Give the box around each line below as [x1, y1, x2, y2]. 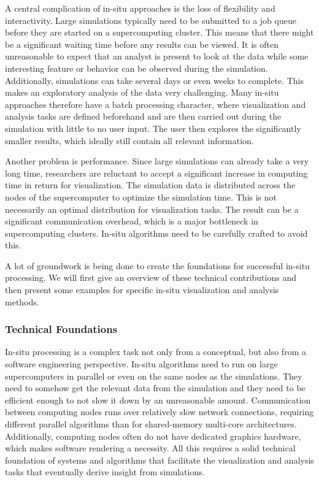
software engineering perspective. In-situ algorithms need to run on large [5, 358, 278, 370]
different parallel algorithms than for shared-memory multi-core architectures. [5, 418, 297, 430]
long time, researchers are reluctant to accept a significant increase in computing [5, 166, 308, 179]
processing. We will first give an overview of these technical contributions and [5, 271, 296, 284]
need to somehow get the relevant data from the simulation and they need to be [5, 381, 306, 394]
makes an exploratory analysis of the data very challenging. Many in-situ [5, 86, 279, 99]
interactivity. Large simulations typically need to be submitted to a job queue [5, 13, 296, 26]
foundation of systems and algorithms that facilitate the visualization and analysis [5, 453, 314, 466]
